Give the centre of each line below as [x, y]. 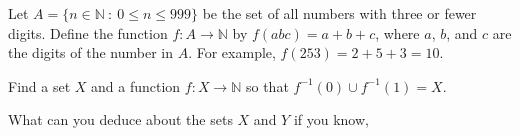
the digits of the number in [91, 52]
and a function [136, 85]
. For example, [232, 52]
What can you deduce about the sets [120, 119]
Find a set [39, 85]
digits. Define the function [88, 32]
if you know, [331, 119]
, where [397, 32]
